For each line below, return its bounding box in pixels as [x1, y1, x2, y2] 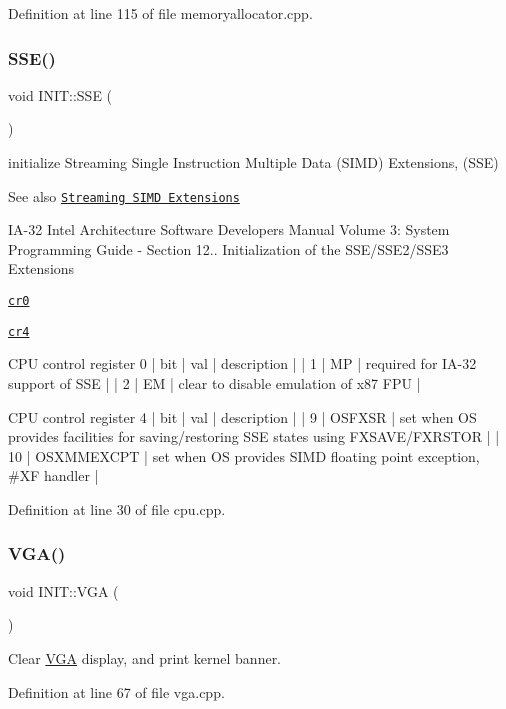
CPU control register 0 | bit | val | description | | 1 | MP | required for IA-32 [8, 353, 477, 374]
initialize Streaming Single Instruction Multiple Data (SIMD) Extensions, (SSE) [8, 152, 499, 172]
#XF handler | [8, 465, 99, 486]
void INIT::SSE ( [8, 84, 113, 105]
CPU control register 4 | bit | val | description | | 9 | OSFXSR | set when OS [8, 406, 477, 427]
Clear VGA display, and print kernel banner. [8, 647, 282, 668]
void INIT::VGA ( [8, 580, 119, 601]
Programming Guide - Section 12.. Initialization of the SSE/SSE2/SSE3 [8, 238, 449, 259]
